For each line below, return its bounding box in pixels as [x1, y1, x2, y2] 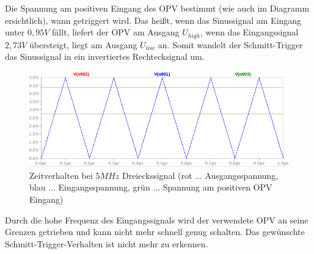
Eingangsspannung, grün [58, 181, 150, 194]
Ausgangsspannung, [205, 169, 279, 181]
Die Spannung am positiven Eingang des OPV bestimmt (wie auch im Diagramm [5, 2, 310, 14]
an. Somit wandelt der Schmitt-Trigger [158, 38, 303, 51]
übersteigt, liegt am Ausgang [29, 38, 137, 51]
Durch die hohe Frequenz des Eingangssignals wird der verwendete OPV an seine [5, 213, 309, 226]
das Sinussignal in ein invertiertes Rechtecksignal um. [5, 50, 205, 63]
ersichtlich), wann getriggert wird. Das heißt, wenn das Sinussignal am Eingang [5, 13, 302, 26]
